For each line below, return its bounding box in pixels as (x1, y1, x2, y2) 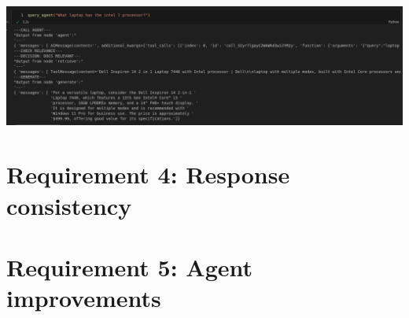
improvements (6, 282, 161, 314)
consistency (6, 189, 132, 221)
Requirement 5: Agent (6, 250, 253, 283)
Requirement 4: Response (6, 158, 290, 190)
